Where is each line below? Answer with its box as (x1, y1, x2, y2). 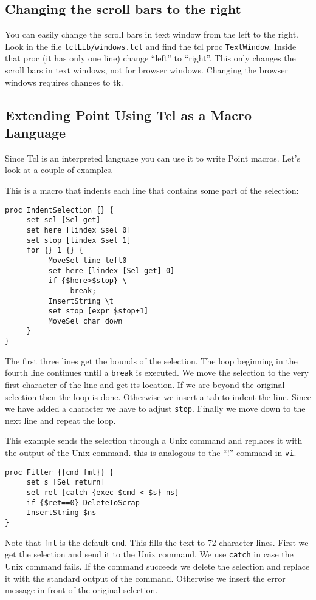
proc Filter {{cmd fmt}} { (5, 468, 114, 477)
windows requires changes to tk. (5, 75, 123, 88)
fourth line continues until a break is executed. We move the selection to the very (5, 366, 309, 379)
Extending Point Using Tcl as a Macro (5, 105, 252, 124)
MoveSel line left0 (48, 256, 127, 265)
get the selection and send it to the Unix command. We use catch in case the (5, 548, 294, 561)
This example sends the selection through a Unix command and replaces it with (5, 434, 303, 447)
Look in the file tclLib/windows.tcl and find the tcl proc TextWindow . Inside (5, 39, 297, 52)
